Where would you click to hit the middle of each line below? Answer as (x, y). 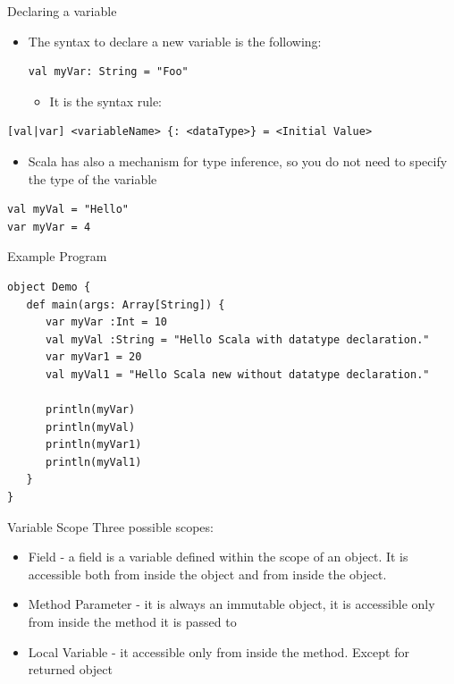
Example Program (57, 256)
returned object (71, 669)
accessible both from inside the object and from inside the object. (207, 574)
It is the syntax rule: (106, 101)
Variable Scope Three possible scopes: (110, 526)
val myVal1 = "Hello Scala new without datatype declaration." (237, 374)
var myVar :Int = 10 (106, 322)
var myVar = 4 (49, 227)
